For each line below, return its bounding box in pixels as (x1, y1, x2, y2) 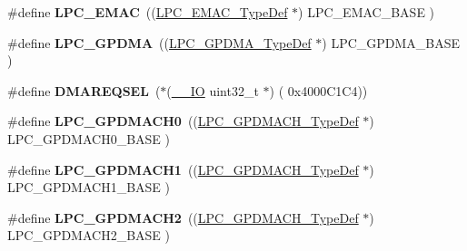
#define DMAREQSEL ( (7, 81, 161, 100)
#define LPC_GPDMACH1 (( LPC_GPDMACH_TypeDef (7, 159, 359, 179)
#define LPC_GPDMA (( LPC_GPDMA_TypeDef (7, 33, 312, 52)
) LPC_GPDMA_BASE (322, 33, 461, 52)
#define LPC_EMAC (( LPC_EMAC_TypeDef (7, 3, 288, 21)
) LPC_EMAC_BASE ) (298, 3, 435, 21)
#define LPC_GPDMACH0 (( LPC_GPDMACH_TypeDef (7, 111, 359, 130)
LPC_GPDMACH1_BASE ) (7, 178, 171, 197)
